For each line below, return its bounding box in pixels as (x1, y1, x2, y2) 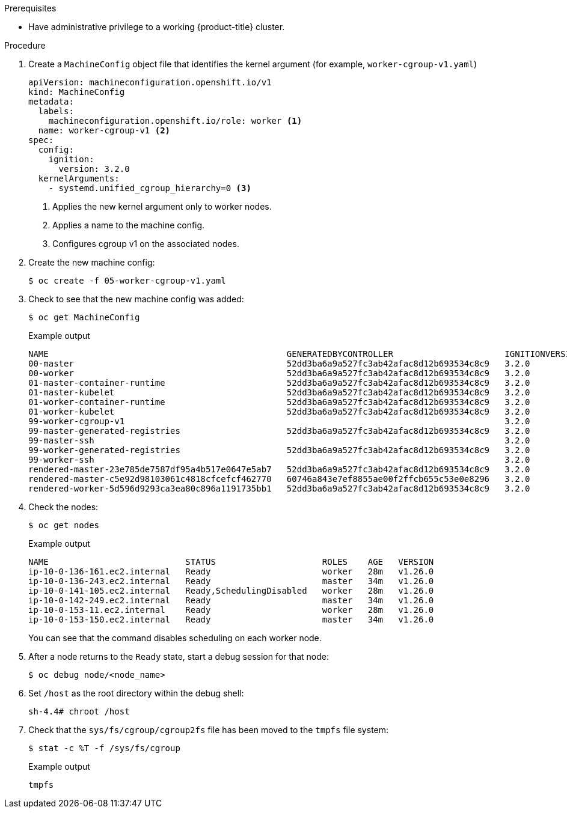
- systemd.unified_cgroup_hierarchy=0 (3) (48, 183, 251, 193)
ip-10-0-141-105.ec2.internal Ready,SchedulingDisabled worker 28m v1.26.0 (28, 586, 434, 595)
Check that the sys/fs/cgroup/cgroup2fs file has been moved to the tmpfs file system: (28, 725, 389, 735)
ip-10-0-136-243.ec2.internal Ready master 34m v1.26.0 (28, 576, 434, 586)
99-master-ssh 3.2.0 (28, 436, 530, 445)
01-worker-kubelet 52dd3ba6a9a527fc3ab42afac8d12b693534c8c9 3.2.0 (28, 407, 530, 416)
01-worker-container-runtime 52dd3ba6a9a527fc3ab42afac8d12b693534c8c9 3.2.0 (28, 397, 530, 407)
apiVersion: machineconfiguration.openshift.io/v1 (28, 78, 272, 87)
